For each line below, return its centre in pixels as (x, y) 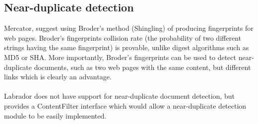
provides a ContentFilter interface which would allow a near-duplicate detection (125, 105)
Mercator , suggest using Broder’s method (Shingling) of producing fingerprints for (129, 28)
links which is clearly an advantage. (58, 77)
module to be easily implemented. (55, 115)
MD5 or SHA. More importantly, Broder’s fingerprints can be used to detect (120, 57)
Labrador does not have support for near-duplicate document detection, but (119, 96)
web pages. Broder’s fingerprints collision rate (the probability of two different (123, 37)
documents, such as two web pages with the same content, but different (142, 67)
